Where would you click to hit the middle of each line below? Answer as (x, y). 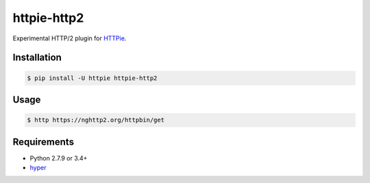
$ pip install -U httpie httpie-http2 (92, 78)
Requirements (44, 142)
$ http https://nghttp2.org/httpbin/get (96, 120)
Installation (37, 58)
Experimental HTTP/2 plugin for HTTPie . (70, 38)
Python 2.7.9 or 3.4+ (59, 158)
